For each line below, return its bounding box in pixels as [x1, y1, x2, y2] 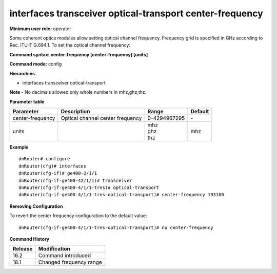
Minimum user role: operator [9, 26, 71, 32]
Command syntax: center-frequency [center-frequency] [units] [9, 51, 148, 57]
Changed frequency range [38, 259, 102, 266]
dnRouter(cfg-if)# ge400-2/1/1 [18, 171, 97, 176]
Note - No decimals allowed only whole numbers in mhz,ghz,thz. [9, 89, 147, 95]
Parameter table [9, 98, 45, 104]
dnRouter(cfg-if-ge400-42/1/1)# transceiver [18, 177, 133, 183]
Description [61, 108, 90, 115]
